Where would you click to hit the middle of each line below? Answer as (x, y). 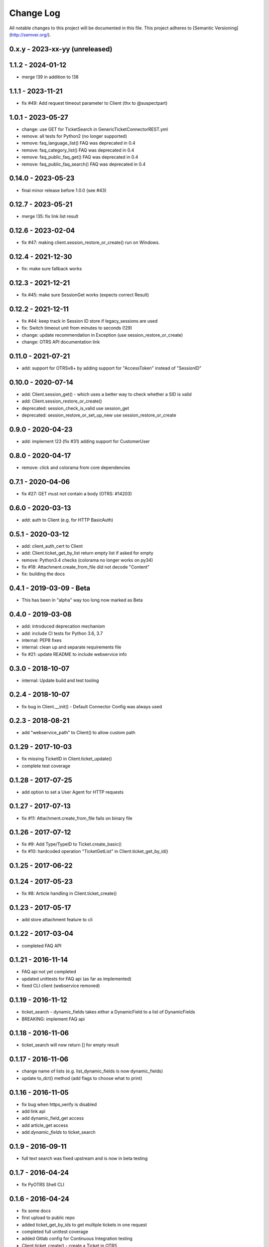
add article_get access (45, 1125)
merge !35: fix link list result (50, 216)
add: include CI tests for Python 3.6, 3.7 (62, 633)
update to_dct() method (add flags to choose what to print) (82, 1078)
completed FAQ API (42, 946)
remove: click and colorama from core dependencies (76, 468)
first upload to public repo (48, 1218)
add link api (34, 1111)
